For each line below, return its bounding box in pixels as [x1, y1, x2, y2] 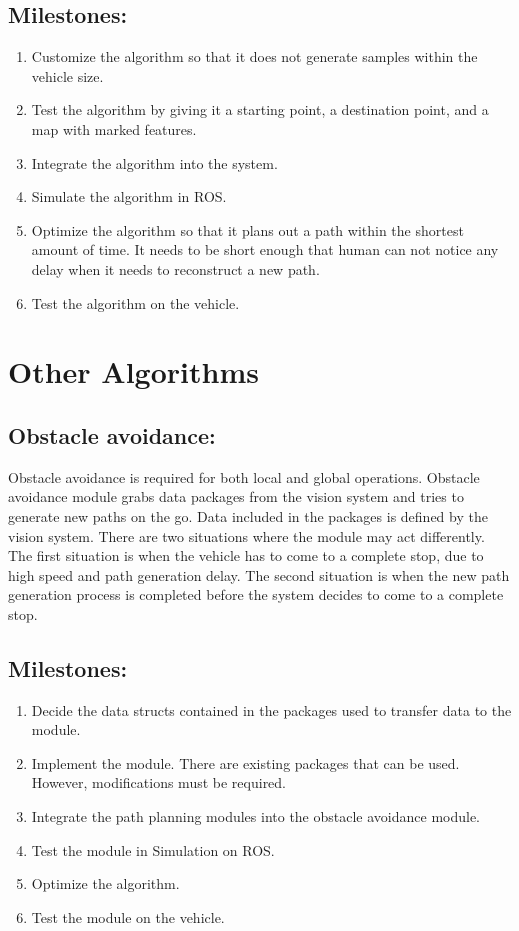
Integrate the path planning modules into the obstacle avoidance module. [31, 806, 481, 827]
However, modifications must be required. [31, 772, 287, 793]
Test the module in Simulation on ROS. [31, 839, 275, 860]
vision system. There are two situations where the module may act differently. [8, 525, 485, 546]
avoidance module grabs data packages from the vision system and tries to [8, 486, 464, 507]
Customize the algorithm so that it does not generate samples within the [31, 46, 478, 67]
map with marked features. [31, 118, 197, 139]
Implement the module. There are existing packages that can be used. [31, 752, 460, 773]
